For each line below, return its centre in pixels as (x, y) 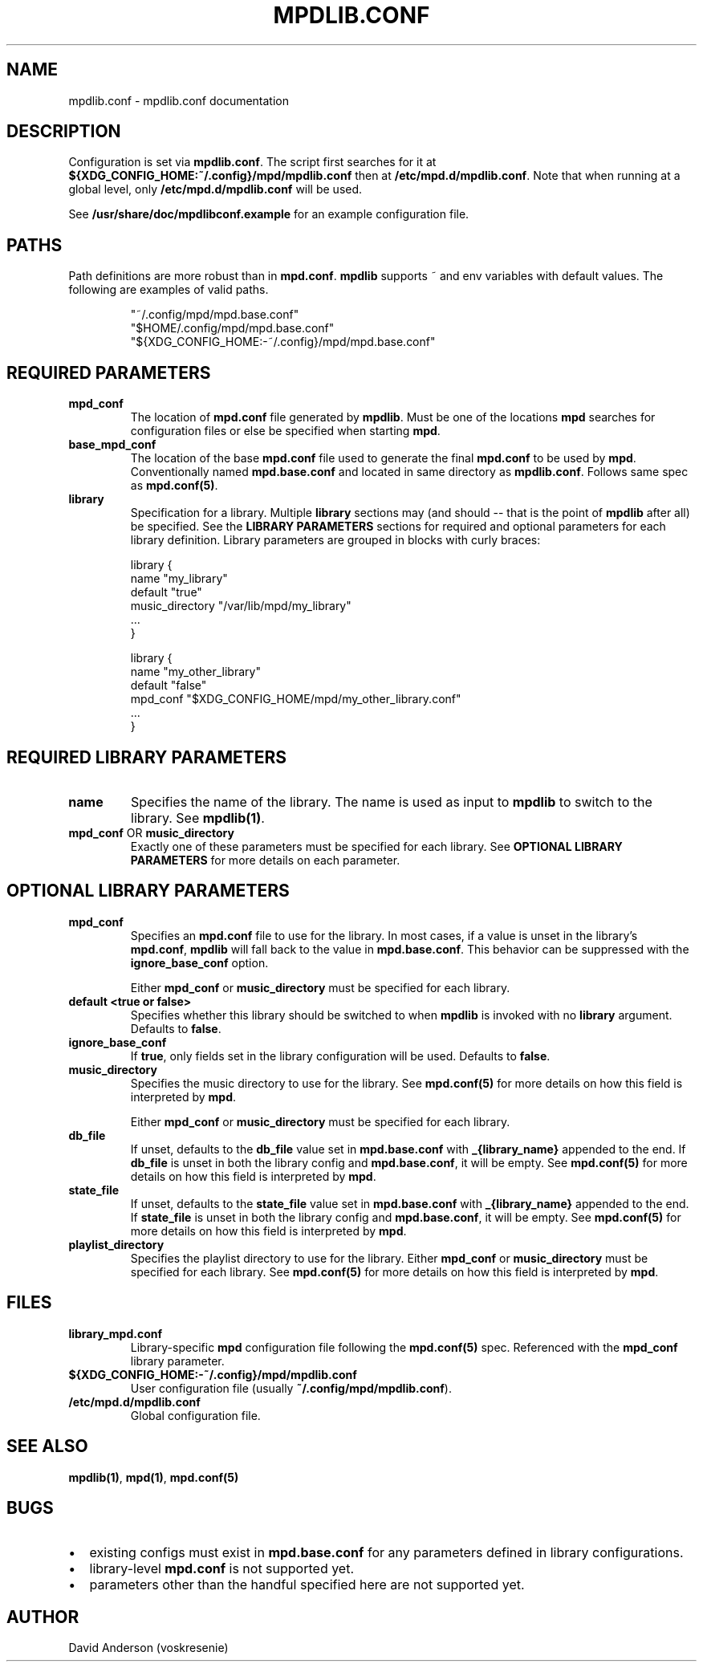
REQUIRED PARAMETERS (109, 372)
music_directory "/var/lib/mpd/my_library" (241, 606)
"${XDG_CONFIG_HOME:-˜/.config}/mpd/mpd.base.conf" (283, 342)
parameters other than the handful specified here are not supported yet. (307, 1585)
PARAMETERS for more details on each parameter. (265, 860)
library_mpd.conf (116, 1333)
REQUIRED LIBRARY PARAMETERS (147, 757)
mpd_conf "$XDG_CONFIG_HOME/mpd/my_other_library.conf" (296, 699)
